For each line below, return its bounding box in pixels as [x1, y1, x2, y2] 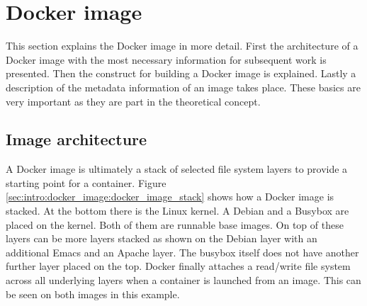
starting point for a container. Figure [6, 175, 166, 190]
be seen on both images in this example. [6, 286, 180, 301]
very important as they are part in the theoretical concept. [6, 93, 261, 108]
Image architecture [6, 128, 147, 150]
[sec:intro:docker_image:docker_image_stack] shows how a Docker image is [6, 189, 334, 204]
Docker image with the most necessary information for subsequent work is [6, 52, 327, 67]
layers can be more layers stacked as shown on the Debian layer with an [6, 231, 317, 246]
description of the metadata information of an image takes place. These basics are [6, 79, 361, 94]
